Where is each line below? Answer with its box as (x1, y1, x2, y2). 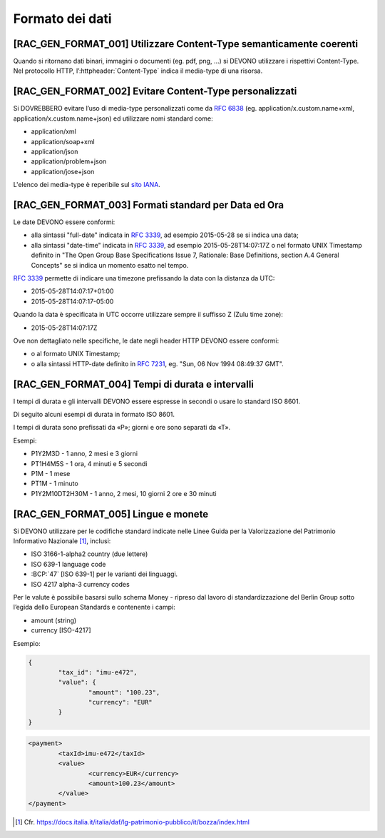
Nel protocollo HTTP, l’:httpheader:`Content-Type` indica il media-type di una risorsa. (13, 66, 263, 75)
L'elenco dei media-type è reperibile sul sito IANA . (13, 181, 160, 189)
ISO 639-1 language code (31, 560, 106, 568)
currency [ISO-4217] (31, 626, 92, 635)
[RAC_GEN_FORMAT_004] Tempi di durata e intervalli (13, 378, 255, 390)
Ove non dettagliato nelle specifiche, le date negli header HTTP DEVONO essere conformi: (13, 336, 279, 345)
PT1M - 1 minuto (31, 479, 78, 488)
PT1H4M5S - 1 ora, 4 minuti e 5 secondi (31, 459, 148, 468)
